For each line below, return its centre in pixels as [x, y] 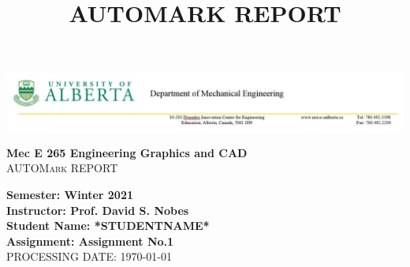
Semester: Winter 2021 [70, 194]
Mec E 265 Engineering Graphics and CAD [127, 152]
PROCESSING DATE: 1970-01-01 [89, 256]
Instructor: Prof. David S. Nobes [98, 210]
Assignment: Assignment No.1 [90, 241]
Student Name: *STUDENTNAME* [108, 226]
